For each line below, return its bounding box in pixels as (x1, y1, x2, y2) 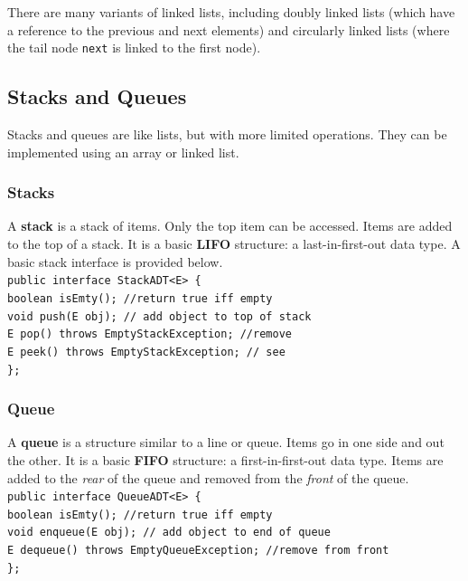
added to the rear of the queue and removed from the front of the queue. (7, 468, 409, 487)
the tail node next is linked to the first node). (7, 38, 261, 57)
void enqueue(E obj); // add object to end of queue (7, 526, 331, 539)
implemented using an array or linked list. (7, 142, 239, 161)
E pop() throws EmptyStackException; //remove (7, 328, 292, 341)
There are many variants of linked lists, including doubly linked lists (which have (7, 3, 455, 21)
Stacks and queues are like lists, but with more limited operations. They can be (7, 125, 447, 144)
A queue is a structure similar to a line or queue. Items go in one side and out (7, 433, 445, 452)
